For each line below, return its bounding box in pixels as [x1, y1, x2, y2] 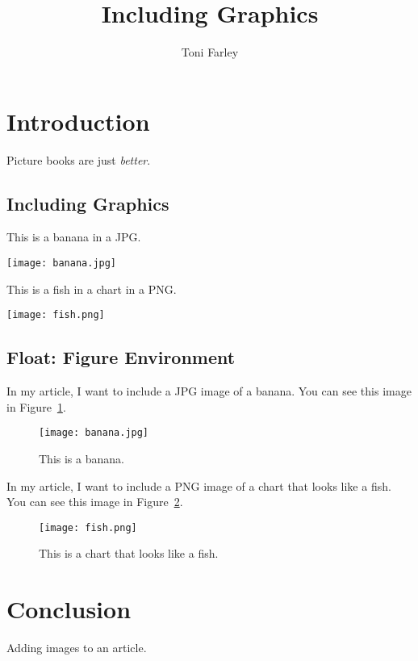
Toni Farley [181, 44, 239, 61]
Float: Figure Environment [6, 345, 236, 370]
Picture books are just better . [6, 151, 151, 168]
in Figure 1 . [6, 398, 66, 415]
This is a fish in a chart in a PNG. [6, 280, 177, 297]
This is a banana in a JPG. [6, 228, 141, 245]
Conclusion [6, 592, 132, 625]
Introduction [6, 104, 150, 137]
